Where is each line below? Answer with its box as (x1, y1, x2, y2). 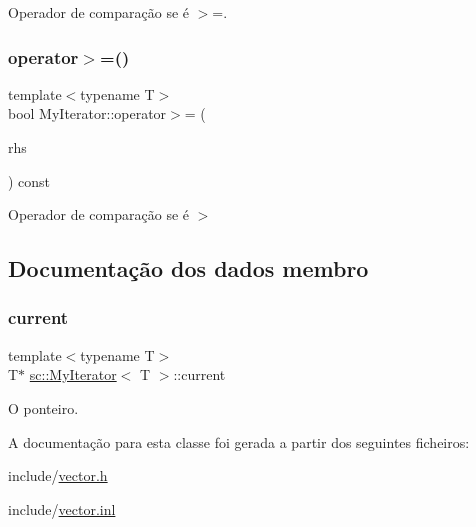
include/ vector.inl (8, 498, 116, 519)
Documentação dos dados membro (8, 253, 369, 284)
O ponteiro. (8, 397, 79, 418)
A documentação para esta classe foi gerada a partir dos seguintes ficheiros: (8, 431, 470, 452)
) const (8, 170, 51, 191)
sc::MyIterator (29, 364, 117, 385)
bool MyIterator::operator (8, 103, 167, 124)
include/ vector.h (8, 465, 108, 486)
